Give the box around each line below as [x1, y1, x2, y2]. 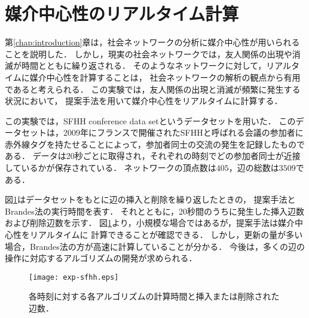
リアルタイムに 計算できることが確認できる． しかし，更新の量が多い [29, 228, 303, 241]
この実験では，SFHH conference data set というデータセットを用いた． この [5, 114, 296, 127]
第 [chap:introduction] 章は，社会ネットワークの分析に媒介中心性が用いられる [5, 36, 300, 48]
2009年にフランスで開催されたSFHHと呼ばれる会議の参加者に [63, 126, 304, 139]
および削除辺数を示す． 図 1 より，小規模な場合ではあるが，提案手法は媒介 [5, 216, 295, 229]
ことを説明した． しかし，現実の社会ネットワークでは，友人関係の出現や [5, 47, 292, 60]
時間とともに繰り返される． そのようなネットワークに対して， [21, 59, 267, 72]
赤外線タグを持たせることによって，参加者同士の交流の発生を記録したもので [5, 137, 305, 150]
